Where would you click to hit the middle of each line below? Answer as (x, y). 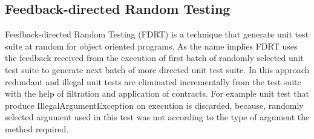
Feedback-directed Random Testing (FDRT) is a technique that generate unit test (157, 34)
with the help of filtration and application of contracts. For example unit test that (157, 93)
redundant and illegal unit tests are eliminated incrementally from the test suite (153, 81)
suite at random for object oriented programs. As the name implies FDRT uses (151, 46)
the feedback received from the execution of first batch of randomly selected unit (154, 58)
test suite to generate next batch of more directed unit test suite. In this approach (157, 69)
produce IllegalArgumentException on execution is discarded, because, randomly (154, 105)
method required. (37, 128)
